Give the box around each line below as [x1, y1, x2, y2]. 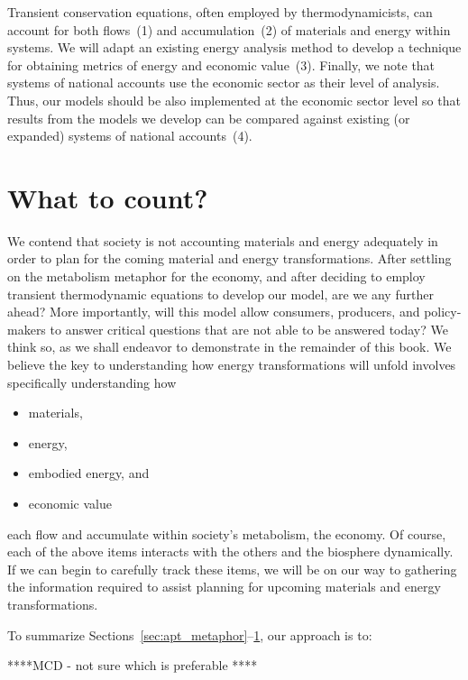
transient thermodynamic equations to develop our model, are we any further [7, 284, 434, 303]
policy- [424, 302, 462, 321]
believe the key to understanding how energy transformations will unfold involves [7, 355, 456, 374]
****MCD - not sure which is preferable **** [7, 656, 258, 675]
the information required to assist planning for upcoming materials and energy [7, 577, 441, 596]
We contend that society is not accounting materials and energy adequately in [7, 231, 438, 250]
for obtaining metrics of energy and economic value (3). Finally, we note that [7, 55, 436, 74]
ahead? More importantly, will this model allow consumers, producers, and [7, 302, 420, 321]
